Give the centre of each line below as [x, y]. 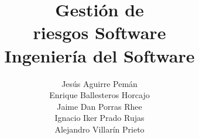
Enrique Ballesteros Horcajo [99, 95]
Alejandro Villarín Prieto [99, 129]
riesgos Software [99, 32]
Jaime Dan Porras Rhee [99, 106]
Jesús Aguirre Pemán [99, 83]
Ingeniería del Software [99, 55]
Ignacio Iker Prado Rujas [99, 118]
